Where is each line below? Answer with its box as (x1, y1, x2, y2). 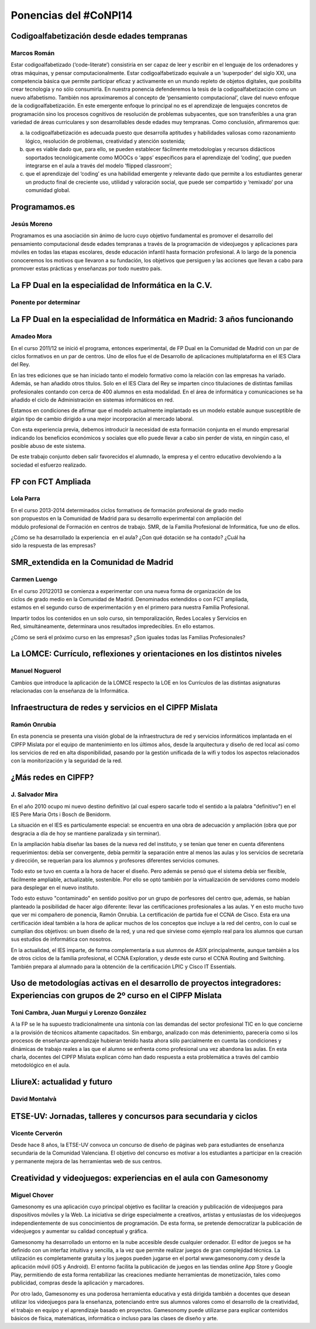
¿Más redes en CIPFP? (11, 773, 94, 783)
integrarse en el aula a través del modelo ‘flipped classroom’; (25, 162, 172, 169)
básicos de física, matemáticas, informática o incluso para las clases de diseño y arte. (11, 1315, 218, 1322)
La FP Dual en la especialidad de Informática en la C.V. (11, 280, 213, 290)
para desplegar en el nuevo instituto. (11, 884, 99, 891)
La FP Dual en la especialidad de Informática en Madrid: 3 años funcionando (11, 314, 294, 324)
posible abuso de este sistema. (11, 442, 86, 449)
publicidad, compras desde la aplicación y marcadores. (11, 1279, 145, 1286)
